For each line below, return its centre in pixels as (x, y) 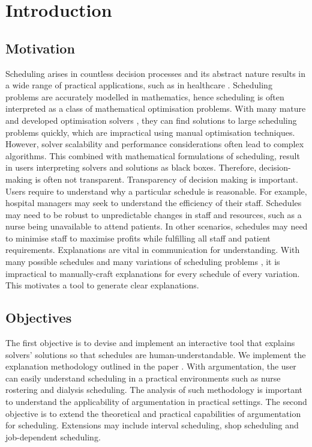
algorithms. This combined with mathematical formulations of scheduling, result (153, 155)
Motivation (40, 48)
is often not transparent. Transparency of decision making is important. (166, 179)
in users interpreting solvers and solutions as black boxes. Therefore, (131, 167)
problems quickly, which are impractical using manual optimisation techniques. (150, 132)
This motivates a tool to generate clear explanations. (102, 285)
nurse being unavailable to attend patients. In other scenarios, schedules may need (157, 226)
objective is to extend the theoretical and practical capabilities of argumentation (153, 413)
